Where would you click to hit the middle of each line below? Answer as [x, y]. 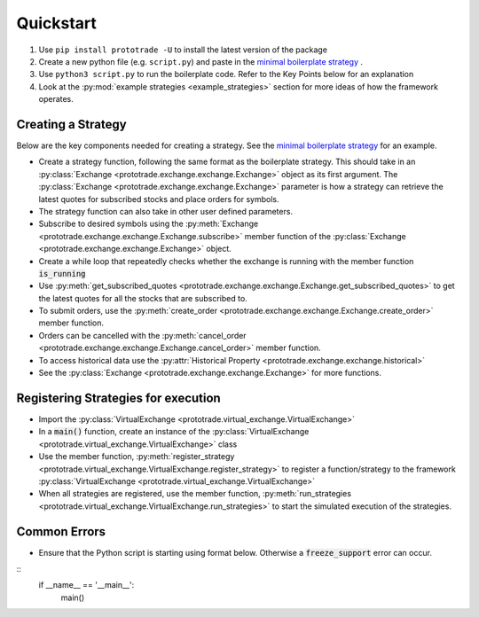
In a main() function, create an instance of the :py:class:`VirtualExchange [174, 432]
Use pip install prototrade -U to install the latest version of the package [183, 50]
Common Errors [61, 531]
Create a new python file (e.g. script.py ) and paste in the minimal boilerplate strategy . [201, 61]
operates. [56, 99]
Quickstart [57, 23]
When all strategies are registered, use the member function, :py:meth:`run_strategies [195, 494]
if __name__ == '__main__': [86, 585]
